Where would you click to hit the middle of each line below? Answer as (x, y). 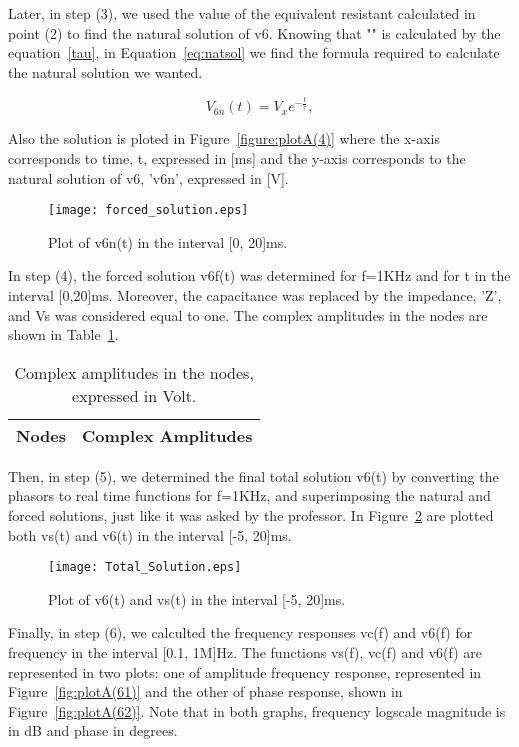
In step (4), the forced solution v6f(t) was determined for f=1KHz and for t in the (259, 275)
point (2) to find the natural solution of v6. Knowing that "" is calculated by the (254, 32)
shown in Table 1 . (63, 334)
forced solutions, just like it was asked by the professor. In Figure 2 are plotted (251, 514)
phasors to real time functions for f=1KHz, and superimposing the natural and (249, 495)
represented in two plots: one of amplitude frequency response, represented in (245, 671)
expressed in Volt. (134, 395)
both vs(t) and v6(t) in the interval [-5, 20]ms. (150, 534)
